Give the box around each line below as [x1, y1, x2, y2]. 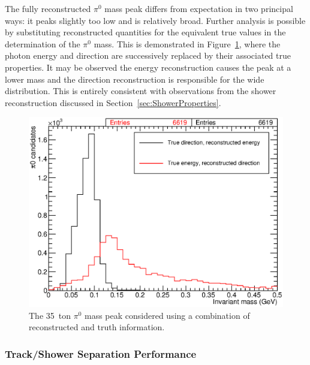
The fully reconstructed [5, 2, 91, 14]
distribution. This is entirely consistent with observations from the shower [5, 85, 276, 97]
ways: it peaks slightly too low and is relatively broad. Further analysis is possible [5, 14, 306, 26]
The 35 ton [29, 309, 71, 321]
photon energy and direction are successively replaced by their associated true [5, 49, 291, 62]
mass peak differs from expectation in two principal [104, 2, 293, 14]
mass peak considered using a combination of [85, 309, 250, 321]
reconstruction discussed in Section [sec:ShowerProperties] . [5, 96, 221, 108]
